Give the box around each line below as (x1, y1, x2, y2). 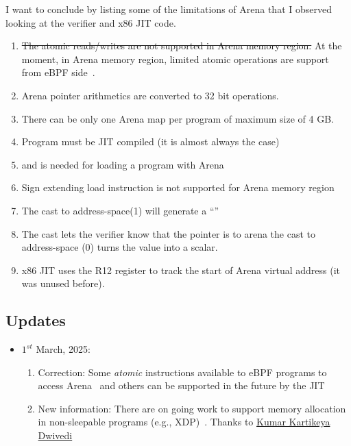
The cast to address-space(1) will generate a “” (21, 203, 219, 217)
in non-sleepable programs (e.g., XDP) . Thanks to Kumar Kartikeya (38, 414, 330, 429)
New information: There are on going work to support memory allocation (38, 401, 346, 415)
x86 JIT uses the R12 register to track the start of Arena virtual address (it (21, 262, 341, 277)
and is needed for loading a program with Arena (21, 157, 224, 171)
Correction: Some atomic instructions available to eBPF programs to (38, 364, 327, 379)
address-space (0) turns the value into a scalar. (21, 240, 218, 254)
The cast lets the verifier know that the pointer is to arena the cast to (21, 226, 315, 240)
